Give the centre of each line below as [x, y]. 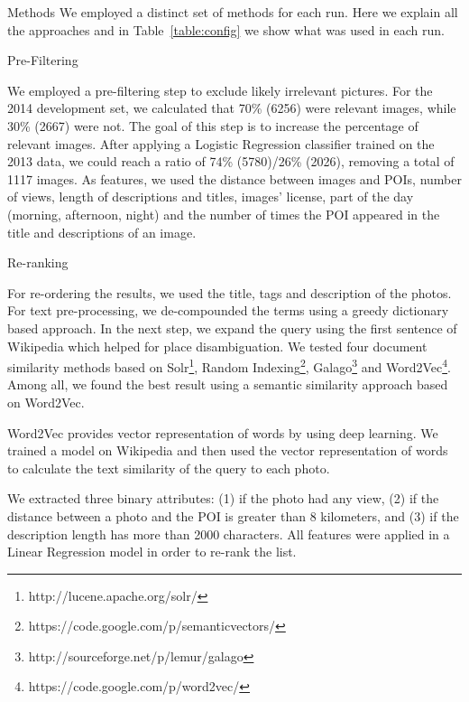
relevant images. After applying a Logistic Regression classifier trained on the [221, 143]
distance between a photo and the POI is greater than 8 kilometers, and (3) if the [233, 515]
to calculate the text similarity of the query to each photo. [169, 468]
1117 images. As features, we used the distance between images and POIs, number [234, 178]
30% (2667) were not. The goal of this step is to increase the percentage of [213, 125]
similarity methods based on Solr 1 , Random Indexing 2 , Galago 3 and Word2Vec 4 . [229, 365]
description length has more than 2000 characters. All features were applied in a [229, 534]
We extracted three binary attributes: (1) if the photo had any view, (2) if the [223, 498]
